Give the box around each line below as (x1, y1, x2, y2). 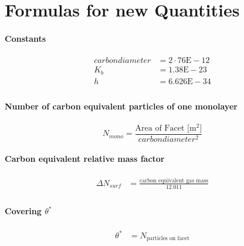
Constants (5, 32, 46, 44)
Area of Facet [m (135, 124, 196, 132)
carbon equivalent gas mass (139, 177, 209, 184)
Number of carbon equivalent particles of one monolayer (5, 100, 238, 112)
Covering (5, 205, 42, 217)
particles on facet (146, 235, 189, 242)
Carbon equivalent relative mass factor (5, 152, 165, 165)
